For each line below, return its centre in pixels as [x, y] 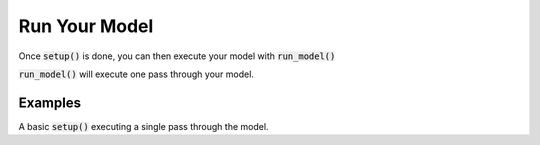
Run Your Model [86, 26]
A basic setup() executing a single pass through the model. [143, 126]
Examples [50, 102]
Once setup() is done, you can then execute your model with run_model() [177, 56]
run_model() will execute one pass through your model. [136, 74]
